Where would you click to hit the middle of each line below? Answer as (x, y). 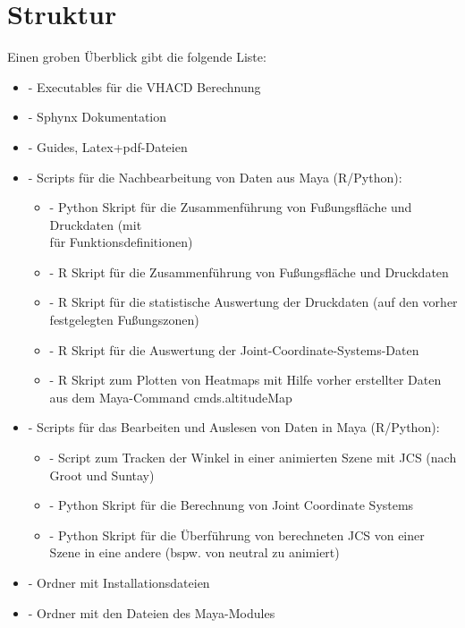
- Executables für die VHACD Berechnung (144, 86)
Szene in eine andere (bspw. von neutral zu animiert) (194, 552)
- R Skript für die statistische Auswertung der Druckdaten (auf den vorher (254, 302)
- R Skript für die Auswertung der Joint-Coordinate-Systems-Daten (234, 349)
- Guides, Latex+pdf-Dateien (108, 146)
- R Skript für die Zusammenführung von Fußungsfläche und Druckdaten (249, 272)
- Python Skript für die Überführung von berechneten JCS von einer (237, 535)
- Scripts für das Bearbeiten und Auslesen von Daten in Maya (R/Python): (234, 427)
